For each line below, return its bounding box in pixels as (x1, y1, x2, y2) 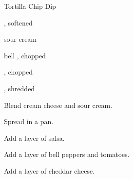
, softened (4, 17, 33, 27)
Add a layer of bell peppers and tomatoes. (4, 149, 130, 159)
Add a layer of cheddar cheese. (4, 165, 95, 176)
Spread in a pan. (4, 116, 54, 127)
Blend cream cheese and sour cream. (4, 100, 113, 110)
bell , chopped (4, 50, 46, 60)
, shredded (4, 83, 35, 93)
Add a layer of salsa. (4, 132, 65, 143)
